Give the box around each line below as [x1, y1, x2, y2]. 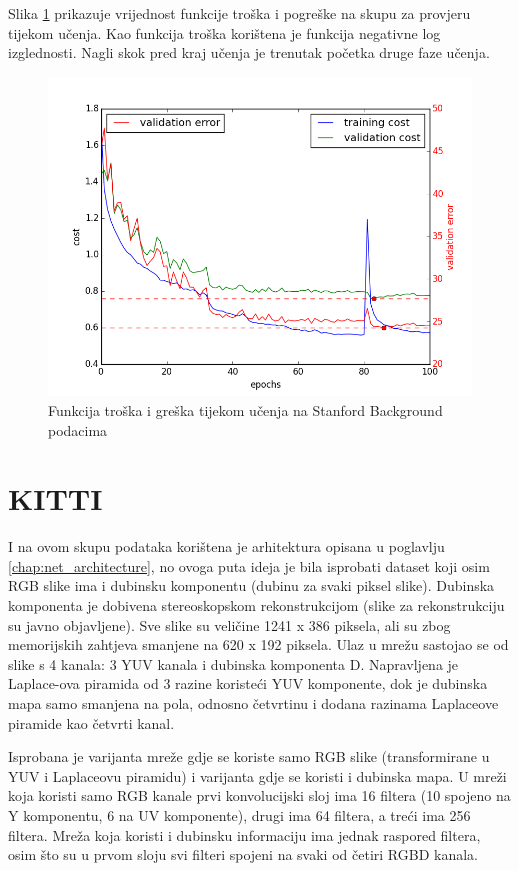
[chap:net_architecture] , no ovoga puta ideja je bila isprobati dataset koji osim [8, 555, 490, 576]
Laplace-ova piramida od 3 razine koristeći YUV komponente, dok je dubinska [8, 673, 488, 694]
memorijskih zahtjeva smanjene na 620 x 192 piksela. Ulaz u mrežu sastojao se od [8, 634, 509, 655]
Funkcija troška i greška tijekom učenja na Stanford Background [48, 399, 443, 420]
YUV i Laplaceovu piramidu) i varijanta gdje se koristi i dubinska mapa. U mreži [8, 765, 507, 786]
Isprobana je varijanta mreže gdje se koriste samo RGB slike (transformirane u [8, 746, 490, 767]
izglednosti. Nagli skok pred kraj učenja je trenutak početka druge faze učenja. [8, 42, 490, 63]
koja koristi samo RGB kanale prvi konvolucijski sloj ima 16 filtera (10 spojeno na [8, 785, 511, 806]
